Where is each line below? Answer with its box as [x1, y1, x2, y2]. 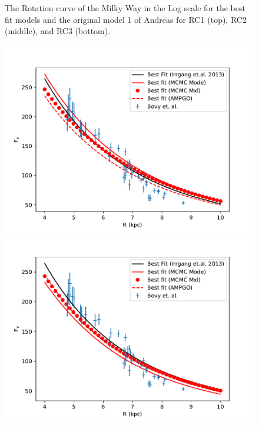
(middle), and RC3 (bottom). [5, 25, 111, 37]
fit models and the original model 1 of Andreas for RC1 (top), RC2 [5, 13, 247, 25]
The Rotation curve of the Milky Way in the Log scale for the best [5, 2, 245, 14]
